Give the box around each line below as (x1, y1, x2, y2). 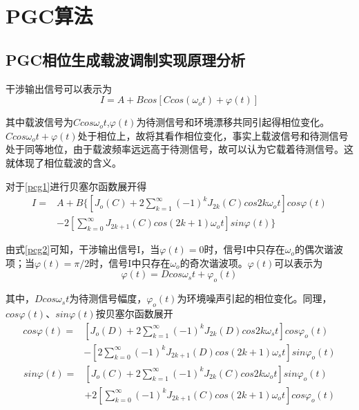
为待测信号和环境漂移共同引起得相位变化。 (136, 115, 330, 129)
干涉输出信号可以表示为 (6, 81, 112, 95)
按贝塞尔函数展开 (95, 306, 173, 320)
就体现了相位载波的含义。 (6, 155, 122, 169)
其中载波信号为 (6, 115, 73, 129)
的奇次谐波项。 (179, 255, 248, 270)
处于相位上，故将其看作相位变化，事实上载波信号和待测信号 (77, 128, 349, 142)
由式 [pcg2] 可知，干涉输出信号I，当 (6, 242, 160, 257)
